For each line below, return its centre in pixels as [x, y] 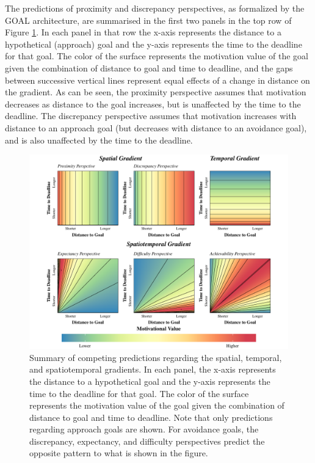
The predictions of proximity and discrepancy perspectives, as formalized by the [155, 8]
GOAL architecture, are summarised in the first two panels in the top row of [148, 20]
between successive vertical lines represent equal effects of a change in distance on [157, 80]
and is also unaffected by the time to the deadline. [99, 140]
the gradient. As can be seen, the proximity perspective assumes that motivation [156, 92]
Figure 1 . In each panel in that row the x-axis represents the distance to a [143, 32]
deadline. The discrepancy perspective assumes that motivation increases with [151, 116]
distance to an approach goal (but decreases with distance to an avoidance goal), [156, 127]
